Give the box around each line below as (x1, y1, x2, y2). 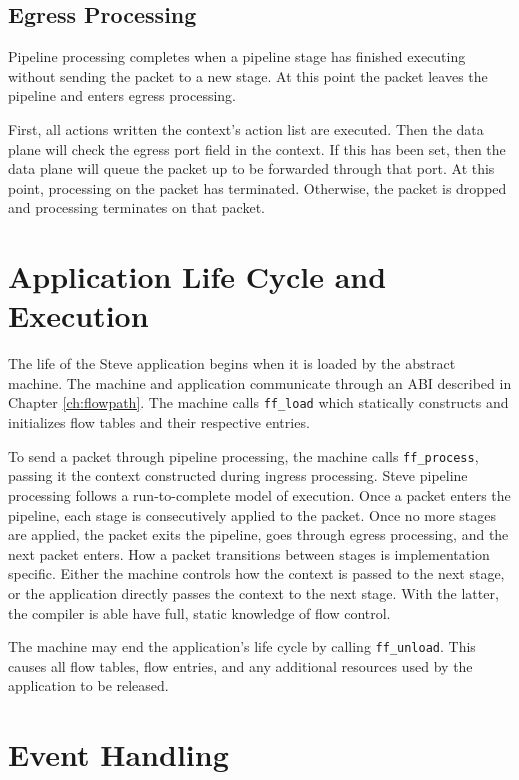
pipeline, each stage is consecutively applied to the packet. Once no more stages (8, 504, 497, 525)
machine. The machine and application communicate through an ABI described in (8, 372, 512, 393)
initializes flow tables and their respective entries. (8, 412, 310, 433)
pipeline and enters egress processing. (8, 85, 236, 106)
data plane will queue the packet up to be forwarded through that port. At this (8, 158, 495, 179)
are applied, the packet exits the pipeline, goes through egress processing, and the (8, 524, 509, 545)
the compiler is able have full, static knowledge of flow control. (8, 602, 391, 623)
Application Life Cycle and (8, 256, 387, 297)
